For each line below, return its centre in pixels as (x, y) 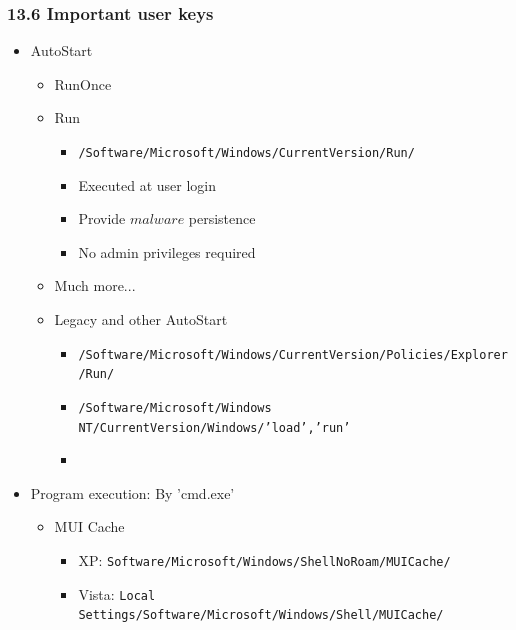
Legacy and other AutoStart (141, 319)
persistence (222, 218)
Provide (102, 218)
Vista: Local (117, 593)
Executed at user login (147, 184)
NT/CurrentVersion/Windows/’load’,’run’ (214, 427)
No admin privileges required (167, 251)
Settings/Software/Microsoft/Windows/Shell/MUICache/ (261, 615)
